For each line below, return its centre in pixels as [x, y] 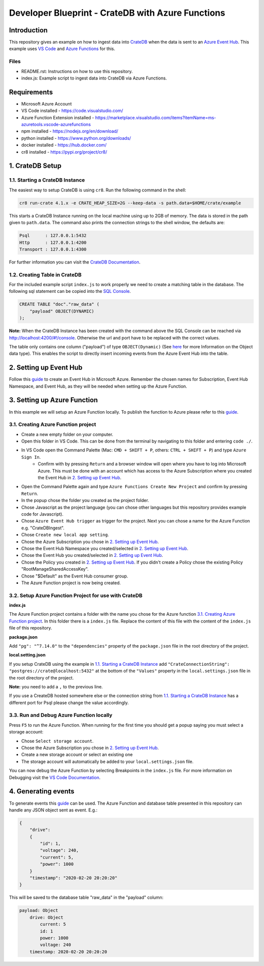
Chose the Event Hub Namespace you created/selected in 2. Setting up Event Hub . [105, 548]
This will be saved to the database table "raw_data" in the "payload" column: [86, 897]
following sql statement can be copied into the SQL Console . [70, 291]
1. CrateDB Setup [35, 166]
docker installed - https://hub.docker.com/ [64, 145]
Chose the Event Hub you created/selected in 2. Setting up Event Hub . [92, 555]
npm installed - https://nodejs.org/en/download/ [70, 131]
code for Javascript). [42, 514]
